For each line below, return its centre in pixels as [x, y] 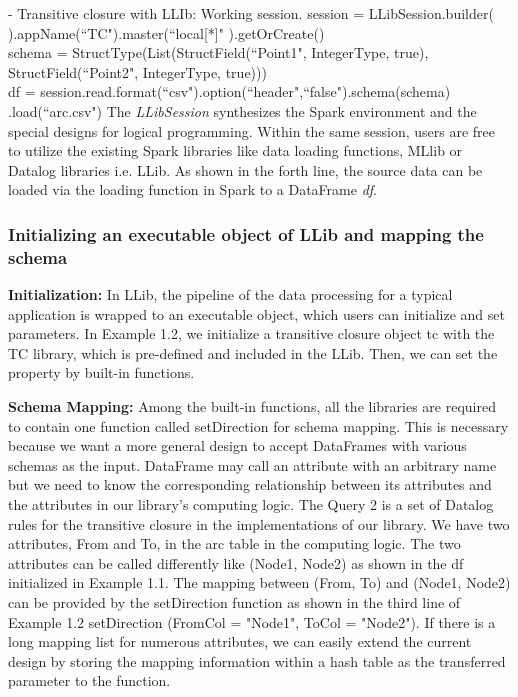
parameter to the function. [89, 680]
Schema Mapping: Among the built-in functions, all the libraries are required [252, 406]
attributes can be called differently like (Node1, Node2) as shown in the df [236, 562]
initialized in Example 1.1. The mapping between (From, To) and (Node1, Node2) [259, 582]
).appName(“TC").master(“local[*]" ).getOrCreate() [166, 32]
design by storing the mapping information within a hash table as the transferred [257, 660]
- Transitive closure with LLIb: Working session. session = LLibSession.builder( [251, 13]
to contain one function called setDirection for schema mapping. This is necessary [258, 425]
